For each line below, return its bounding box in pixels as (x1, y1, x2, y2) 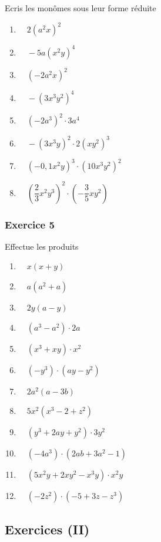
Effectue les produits (5, 240, 79, 252)
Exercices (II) (5, 520, 90, 538)
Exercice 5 (5, 217, 55, 231)
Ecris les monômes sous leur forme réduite (5, 2, 156, 14)
